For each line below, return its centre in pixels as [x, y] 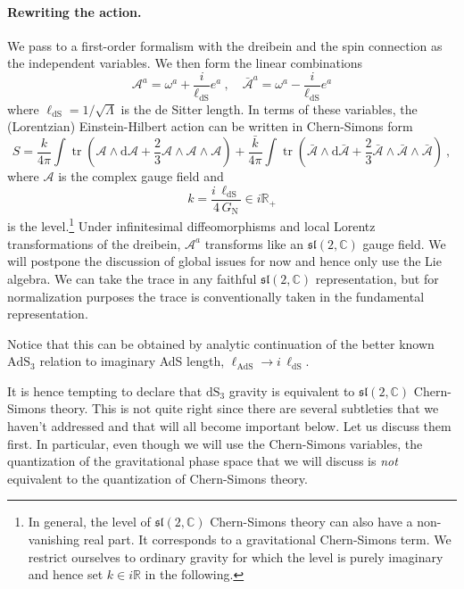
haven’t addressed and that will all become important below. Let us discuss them [229, 426]
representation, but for [377, 278]
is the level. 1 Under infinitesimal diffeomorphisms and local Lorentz [191, 225]
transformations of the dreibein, [94, 243]
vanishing [54, 539]
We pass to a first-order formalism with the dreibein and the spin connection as [225, 45]
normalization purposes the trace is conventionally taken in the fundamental [216, 296]
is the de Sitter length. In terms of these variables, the [269, 108]
